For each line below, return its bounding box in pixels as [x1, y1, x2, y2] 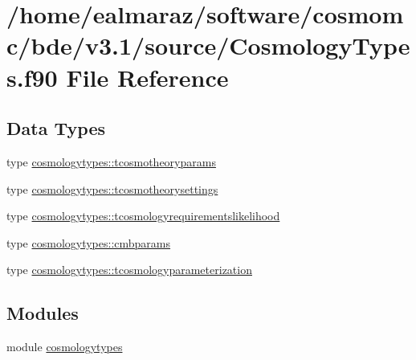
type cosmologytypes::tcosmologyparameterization [6, 261, 252, 278]
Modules [6, 301, 79, 325]
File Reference [66, 60, 229, 93]
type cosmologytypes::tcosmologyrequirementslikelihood [6, 207, 280, 224]
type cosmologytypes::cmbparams [6, 234, 171, 251]
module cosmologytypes [6, 338, 123, 355]
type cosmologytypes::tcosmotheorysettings [6, 180, 218, 197]
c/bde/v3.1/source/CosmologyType [6, 29, 410, 62]
